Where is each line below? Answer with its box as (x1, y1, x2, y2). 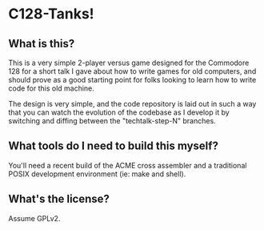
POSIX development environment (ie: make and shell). (8, 169, 186, 179)
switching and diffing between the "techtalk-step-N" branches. (8, 116, 216, 125)
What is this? (8, 37, 75, 50)
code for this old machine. (8, 83, 94, 93)
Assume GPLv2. (8, 213, 61, 223)
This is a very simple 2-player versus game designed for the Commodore (8, 58, 250, 67)
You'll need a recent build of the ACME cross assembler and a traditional (8, 160, 247, 170)
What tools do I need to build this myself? (8, 139, 218, 153)
